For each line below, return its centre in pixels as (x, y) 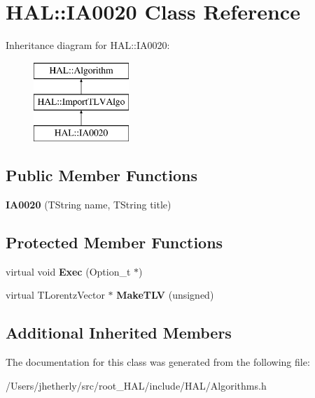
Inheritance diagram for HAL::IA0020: (88, 45)
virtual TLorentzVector (55, 295)
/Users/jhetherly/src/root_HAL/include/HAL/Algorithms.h (136, 385)
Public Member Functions (101, 175)
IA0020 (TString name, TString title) (89, 204)
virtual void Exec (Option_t (68, 271)
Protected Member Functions (114, 242)
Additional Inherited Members (119, 333)
